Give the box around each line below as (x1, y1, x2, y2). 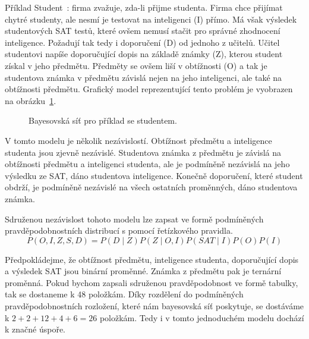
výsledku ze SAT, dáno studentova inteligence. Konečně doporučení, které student (5, 169, 303, 181)
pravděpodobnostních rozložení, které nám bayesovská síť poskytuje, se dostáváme (5, 300, 304, 312)
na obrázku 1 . (5, 94, 56, 106)
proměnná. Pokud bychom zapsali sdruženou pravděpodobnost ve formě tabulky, (5, 276, 298, 288)
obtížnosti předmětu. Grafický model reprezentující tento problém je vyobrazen (5, 83, 293, 95)
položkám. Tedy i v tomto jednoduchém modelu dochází (99, 311, 304, 324)
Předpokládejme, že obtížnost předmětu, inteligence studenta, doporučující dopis (5, 253, 299, 265)
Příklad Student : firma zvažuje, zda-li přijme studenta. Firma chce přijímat (5, 1, 283, 13)
